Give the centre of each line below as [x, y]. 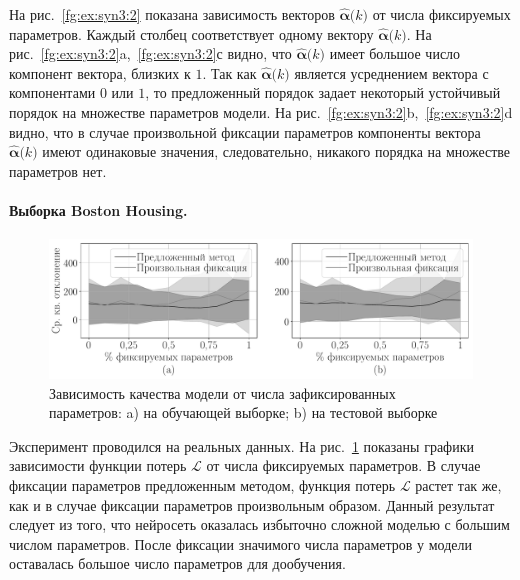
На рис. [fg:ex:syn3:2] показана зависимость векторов [172, 14]
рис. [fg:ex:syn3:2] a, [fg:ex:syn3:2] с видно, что [150, 53]
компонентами [52, 92]
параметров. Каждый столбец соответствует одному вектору [191, 33]
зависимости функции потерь [98, 465]
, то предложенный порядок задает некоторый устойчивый [323, 92]
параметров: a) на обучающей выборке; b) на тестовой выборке [243, 412]
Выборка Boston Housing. [98, 209]
